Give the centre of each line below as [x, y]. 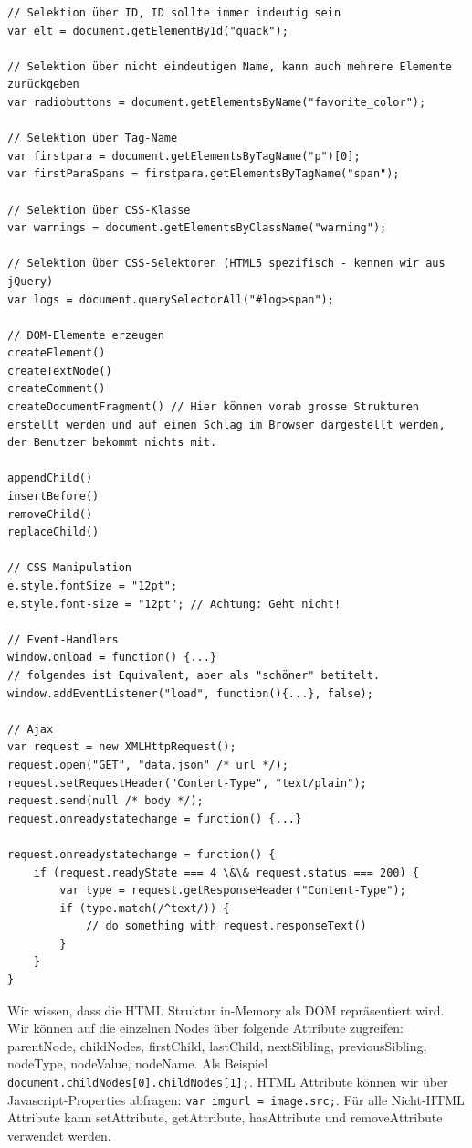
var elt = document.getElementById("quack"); [148, 31]
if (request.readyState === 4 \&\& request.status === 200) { [226, 872]
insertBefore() [53, 497]
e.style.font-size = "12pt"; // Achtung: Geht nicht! [174, 604]
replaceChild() [53, 532]
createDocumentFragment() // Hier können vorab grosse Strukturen [214, 407]
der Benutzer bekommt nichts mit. [112, 443]
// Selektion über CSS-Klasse [99, 210]
